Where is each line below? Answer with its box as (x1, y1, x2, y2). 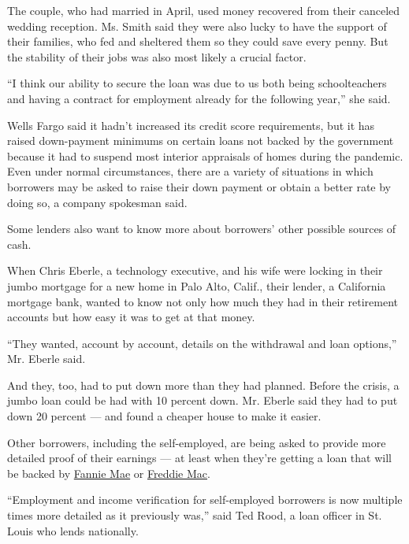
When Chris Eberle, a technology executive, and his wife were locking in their (7, 262, 383, 279)
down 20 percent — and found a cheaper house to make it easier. (7, 408, 322, 424)
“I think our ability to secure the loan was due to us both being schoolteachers (7, 75, 387, 91)
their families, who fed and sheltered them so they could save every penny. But (7, 33, 389, 50)
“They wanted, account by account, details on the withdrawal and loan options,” (7, 335, 397, 351)
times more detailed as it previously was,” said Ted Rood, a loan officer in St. (7, 507, 382, 524)
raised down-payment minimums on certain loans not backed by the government (7, 132, 394, 149)
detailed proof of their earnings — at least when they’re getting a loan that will (7, 450, 392, 466)
